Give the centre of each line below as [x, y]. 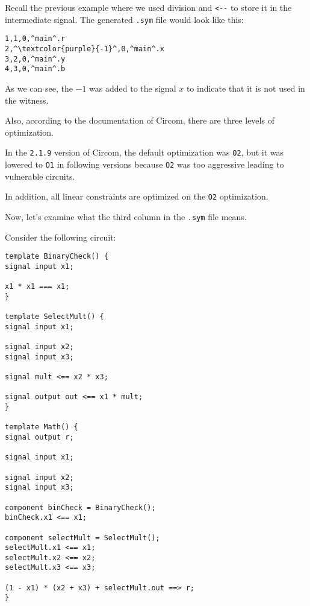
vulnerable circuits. [40, 176]
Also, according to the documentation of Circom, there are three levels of [140, 120]
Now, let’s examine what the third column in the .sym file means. [126, 216]
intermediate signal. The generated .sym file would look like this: [124, 19]
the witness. [27, 100]
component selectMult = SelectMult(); [82, 538]
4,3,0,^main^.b [35, 69]
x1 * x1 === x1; [37, 287]
